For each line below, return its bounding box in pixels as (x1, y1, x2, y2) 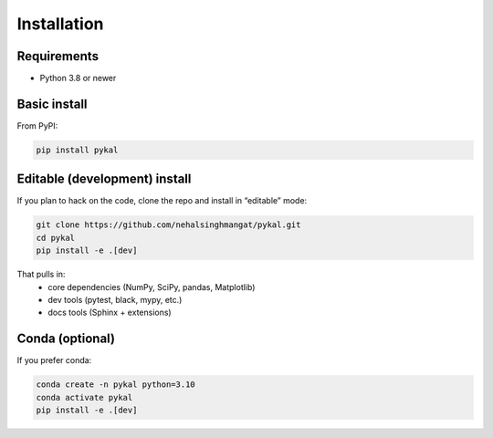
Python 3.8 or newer (39, 73, 117, 84)
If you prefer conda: (16, 355, 92, 366)
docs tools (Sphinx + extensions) (47, 307, 173, 318)
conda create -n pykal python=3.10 (36, 380, 195, 390)
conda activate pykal (36, 392, 133, 402)
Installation (16, 14, 104, 34)
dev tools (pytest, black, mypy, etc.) (47, 294, 183, 305)
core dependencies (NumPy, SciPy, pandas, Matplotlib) (47, 281, 256, 292)
